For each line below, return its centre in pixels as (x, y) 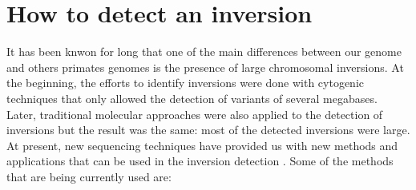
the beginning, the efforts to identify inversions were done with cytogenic (186, 83)
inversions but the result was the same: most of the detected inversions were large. (208, 130)
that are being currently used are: (89, 176)
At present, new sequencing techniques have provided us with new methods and (202, 145)
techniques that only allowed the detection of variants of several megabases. (192, 98)
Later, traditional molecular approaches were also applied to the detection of (195, 114)
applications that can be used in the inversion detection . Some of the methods (200, 161)
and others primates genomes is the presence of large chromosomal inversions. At (205, 67)
